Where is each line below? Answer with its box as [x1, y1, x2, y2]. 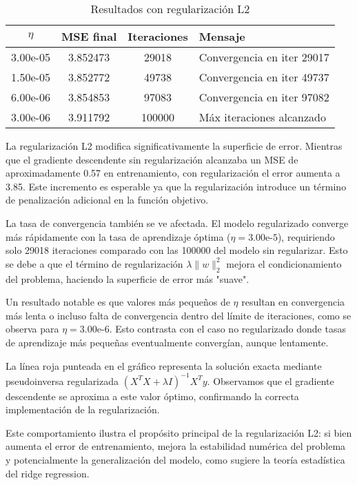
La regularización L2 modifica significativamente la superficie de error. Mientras [6, 139, 343, 152]
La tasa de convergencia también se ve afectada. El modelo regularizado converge [6, 215, 349, 230]
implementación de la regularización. [6, 402, 160, 417]
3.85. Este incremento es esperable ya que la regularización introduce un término [6, 179, 347, 193]
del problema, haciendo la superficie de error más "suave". [6, 271, 249, 286]
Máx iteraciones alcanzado [198, 109, 326, 125]
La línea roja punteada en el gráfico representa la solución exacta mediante [6, 358, 322, 373]
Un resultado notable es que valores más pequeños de [6, 295, 230, 309]
